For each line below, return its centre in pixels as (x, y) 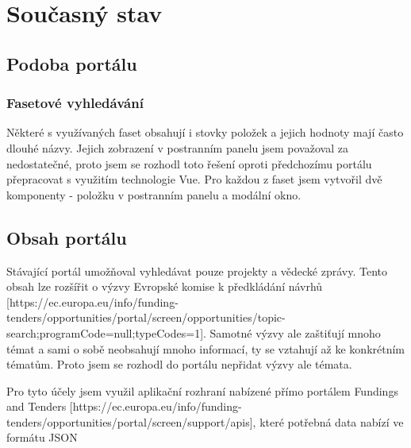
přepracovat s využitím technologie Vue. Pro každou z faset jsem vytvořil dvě (194, 179)
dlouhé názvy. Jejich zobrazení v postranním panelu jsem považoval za (177, 147)
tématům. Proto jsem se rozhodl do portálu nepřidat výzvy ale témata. (179, 364)
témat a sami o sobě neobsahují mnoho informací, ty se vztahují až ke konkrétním (206, 348)
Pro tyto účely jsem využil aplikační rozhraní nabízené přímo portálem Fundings (202, 390)
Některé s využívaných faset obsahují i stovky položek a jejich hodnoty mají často (205, 132)
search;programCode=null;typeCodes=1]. (106, 332)
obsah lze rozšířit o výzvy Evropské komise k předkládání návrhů (165, 286)
